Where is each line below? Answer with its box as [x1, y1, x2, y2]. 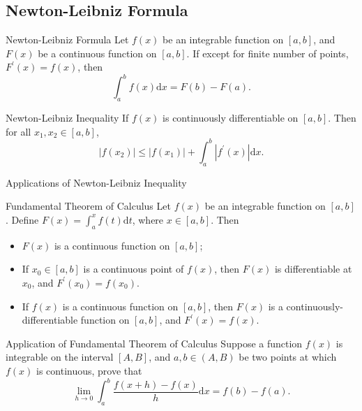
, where [132, 212, 164, 226]
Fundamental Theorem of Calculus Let [6, 199, 171, 213]
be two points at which [239, 349, 337, 364]
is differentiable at [274, 261, 352, 276]
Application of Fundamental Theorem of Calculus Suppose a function [6, 336, 303, 350]
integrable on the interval [6, 349, 114, 364]
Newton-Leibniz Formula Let [6, 32, 129, 47]
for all [6, 124, 31, 138]
